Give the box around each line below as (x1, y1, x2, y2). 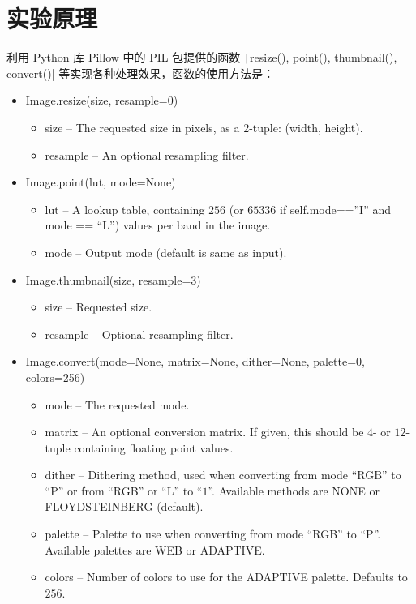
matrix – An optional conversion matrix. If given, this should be (45, 423, 364, 440)
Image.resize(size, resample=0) (25, 92, 178, 109)
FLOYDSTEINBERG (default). (45, 498, 204, 515)
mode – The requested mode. (45, 396, 190, 413)
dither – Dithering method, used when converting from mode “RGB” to (45, 466, 401, 483)
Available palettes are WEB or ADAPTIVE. (45, 541, 265, 558)
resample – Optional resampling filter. (45, 325, 234, 342)
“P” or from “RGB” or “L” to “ (45, 482, 203, 499)
